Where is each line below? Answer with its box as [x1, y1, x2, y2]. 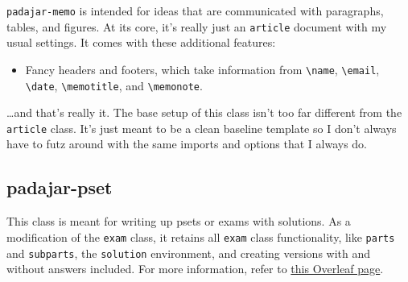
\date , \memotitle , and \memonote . [25, 77, 203, 93]
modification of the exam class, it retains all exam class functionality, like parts [6, 228, 395, 245]
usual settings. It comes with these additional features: [6, 34, 276, 51]
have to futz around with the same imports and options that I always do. [6, 135, 367, 152]
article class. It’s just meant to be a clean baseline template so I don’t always [6, 119, 397, 136]
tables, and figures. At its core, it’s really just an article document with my [6, 18, 387, 35]
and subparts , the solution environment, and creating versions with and [6, 244, 371, 261]
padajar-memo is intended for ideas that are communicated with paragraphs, [6, 2, 384, 19]
